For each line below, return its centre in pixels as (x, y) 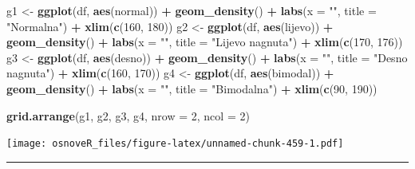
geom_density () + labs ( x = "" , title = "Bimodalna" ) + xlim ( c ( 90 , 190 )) (192, 88)
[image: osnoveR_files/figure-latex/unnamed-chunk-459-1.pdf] (175, 144)
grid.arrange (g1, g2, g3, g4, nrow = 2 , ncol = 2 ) (128, 115)
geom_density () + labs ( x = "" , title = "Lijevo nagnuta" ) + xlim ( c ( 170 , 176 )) (205, 42)
